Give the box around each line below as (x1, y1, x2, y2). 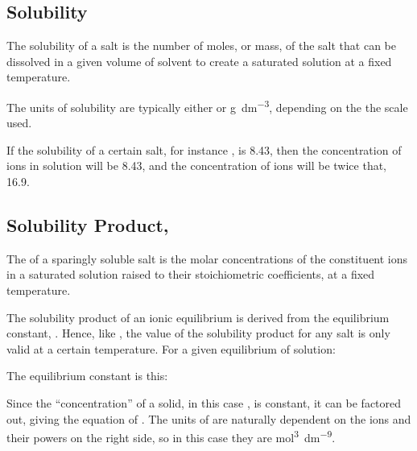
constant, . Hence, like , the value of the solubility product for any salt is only (6, 325, 390, 341)
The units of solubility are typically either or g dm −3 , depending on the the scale (6, 96, 408, 115)
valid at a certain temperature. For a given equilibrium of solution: (6, 340, 336, 357)
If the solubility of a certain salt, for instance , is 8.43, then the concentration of (6, 141, 402, 158)
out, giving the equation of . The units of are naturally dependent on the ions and (6, 410, 411, 427)
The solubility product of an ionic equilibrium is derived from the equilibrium (6, 308, 390, 325)
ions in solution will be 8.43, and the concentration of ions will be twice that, (6, 157, 387, 174)
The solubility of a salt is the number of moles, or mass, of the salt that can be (6, 37, 396, 54)
